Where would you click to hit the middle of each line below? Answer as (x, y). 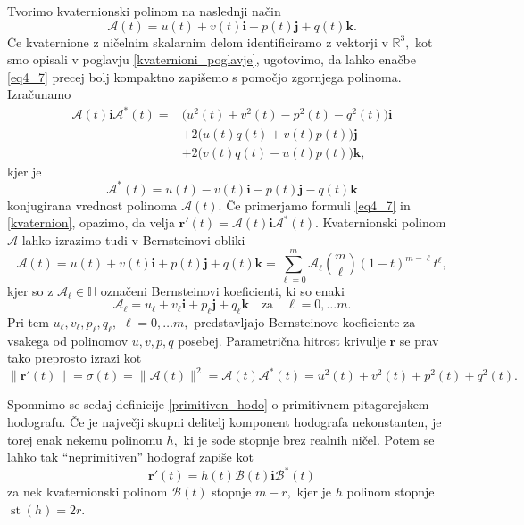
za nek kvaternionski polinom (87, 492)
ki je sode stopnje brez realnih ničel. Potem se (309, 439)
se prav (419, 340)
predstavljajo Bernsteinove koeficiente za (305, 321)
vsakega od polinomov (68, 340)
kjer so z (30, 290)
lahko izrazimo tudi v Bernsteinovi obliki (133, 239)
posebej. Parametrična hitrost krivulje (282, 340)
